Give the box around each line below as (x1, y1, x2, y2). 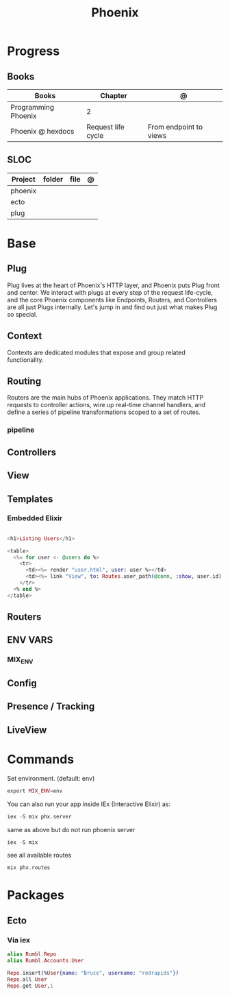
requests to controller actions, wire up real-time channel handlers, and (7, 401, 206, 409)
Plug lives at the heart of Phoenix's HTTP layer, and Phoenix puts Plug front (7, 281, 220, 289)
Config (7, 677, 37, 690)
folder (43, 174, 64, 184)
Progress (7, 43, 60, 59)
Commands (7, 752, 75, 767)
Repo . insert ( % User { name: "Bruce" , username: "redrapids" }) (7, 969, 179, 976)
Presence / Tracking (7, 701, 95, 712)
